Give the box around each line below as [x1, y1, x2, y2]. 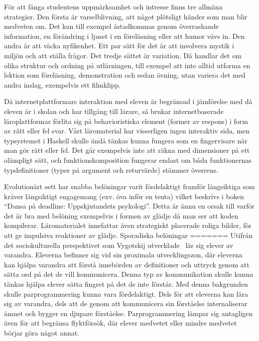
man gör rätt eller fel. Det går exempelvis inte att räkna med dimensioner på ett [4, 145, 250, 155]
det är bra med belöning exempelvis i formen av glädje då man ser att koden [4, 210, 239, 221]
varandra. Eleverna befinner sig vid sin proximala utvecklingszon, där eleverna [4, 249, 243, 260]
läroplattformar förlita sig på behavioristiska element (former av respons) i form [4, 115, 248, 126]
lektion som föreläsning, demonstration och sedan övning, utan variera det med [4, 70, 246, 80]
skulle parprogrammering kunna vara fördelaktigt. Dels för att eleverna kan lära [4, 288, 248, 299]
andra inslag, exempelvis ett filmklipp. [4, 79, 121, 90]
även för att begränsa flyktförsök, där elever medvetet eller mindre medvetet [4, 318, 237, 328]
